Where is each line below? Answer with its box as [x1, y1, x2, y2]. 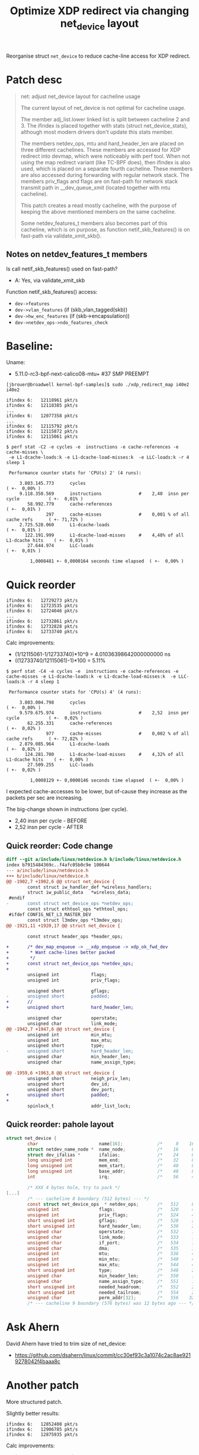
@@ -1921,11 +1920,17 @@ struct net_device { [6, 923, 120, 929]
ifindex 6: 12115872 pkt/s [6, 428, 78, 434]
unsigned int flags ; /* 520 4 [27, 1206, 195, 1213]
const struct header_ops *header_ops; [27, 933, 123, 939]
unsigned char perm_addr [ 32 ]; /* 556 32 [27, 1295, 195, 1301]
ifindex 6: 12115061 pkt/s [6, 434, 78, 440]
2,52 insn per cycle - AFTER [14, 824, 84, 831]
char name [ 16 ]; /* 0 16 [27, 1141, 195, 1146]
